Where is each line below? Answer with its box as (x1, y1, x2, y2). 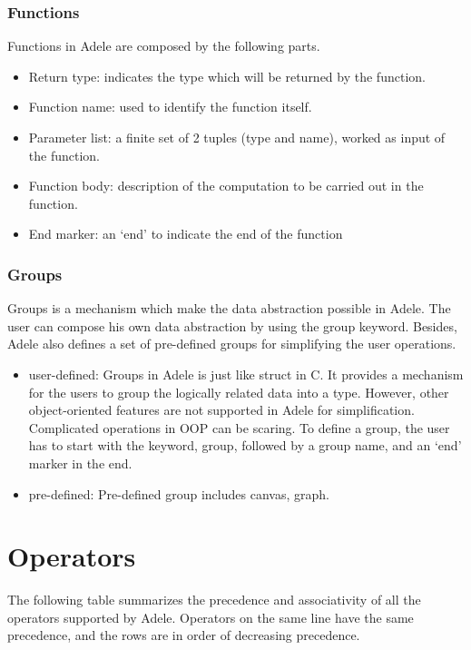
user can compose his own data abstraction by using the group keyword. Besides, (7, 316, 457, 335)
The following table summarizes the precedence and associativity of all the (7, 590, 421, 609)
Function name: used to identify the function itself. (28, 97, 312, 116)
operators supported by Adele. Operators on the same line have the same (7, 607, 414, 626)
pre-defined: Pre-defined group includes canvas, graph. (28, 484, 329, 503)
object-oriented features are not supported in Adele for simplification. (28, 400, 415, 419)
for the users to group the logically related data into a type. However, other (28, 382, 449, 401)
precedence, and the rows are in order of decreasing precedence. (7, 625, 360, 645)
